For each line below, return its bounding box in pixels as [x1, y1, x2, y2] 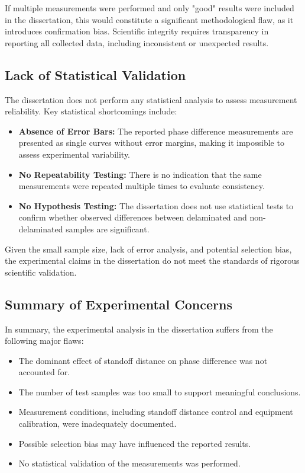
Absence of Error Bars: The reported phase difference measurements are [18, 124, 293, 137]
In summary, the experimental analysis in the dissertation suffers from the [5, 322, 273, 335]
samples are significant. [66, 222, 150, 235]
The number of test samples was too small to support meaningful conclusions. [18, 385, 301, 398]
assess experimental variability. [18, 148, 131, 160]
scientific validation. [5, 266, 77, 278]
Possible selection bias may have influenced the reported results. [18, 437, 251, 449]
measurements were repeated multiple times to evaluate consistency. [18, 180, 265, 192]
